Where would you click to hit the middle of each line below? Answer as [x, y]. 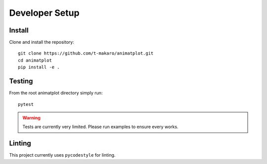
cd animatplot [35, 60]
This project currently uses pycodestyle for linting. [62, 155]
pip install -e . [39, 67]
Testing [21, 81]
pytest [26, 104]
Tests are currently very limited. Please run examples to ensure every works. [100, 127]
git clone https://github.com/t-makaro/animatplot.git [86, 53]
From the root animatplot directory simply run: [56, 93]
